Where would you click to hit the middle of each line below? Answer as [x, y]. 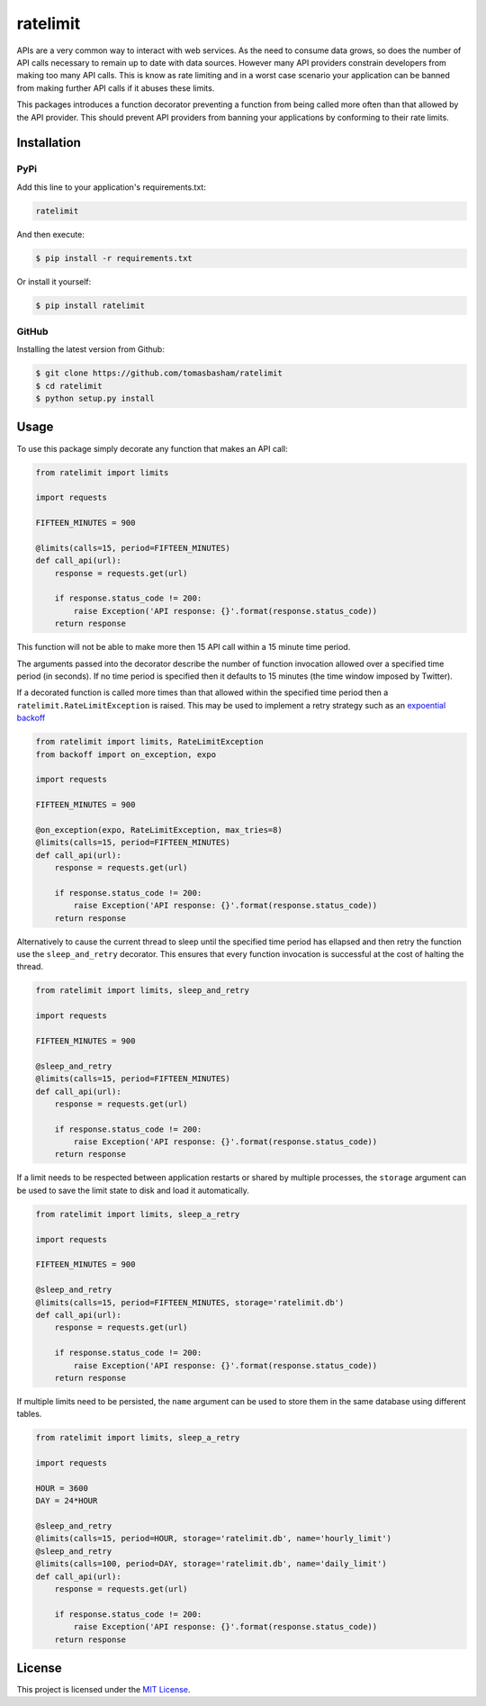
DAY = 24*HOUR [67, 1501]
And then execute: [50, 234]
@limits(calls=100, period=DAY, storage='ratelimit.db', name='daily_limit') [211, 1564]
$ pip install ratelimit [90, 305]
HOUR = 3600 [62, 1488]
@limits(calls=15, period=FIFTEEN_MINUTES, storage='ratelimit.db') [190, 1302]
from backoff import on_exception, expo [126, 754]
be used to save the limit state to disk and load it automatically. [133, 1190]
